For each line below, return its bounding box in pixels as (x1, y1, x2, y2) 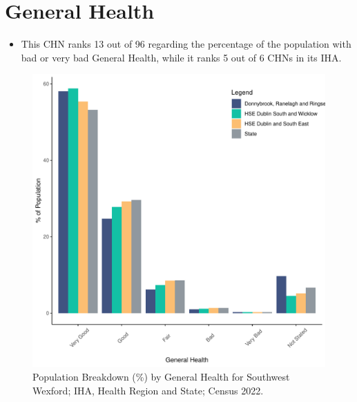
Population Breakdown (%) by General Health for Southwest (32, 369, 290, 383)
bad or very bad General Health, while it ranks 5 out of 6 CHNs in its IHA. (21, 50, 342, 64)
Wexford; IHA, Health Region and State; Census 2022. (32, 383, 264, 397)
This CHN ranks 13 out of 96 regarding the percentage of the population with (21, 37, 351, 51)
